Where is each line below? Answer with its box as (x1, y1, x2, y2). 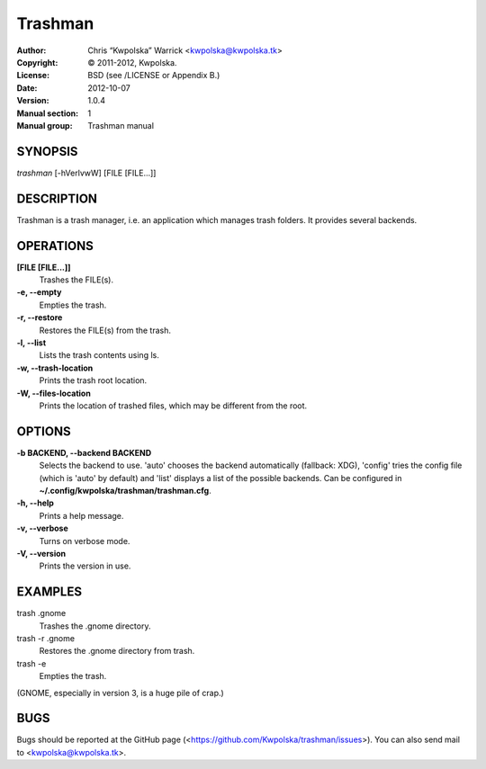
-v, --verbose (16, 523, 69, 534)
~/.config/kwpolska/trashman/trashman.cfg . (39, 485, 211, 496)
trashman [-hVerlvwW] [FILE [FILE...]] (16, 167, 157, 178)
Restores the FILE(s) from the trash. (39, 325, 171, 335)
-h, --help (16, 497, 54, 508)
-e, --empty (16, 287, 62, 298)
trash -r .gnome (16, 633, 76, 644)
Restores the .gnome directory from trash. (39, 646, 195, 657)
